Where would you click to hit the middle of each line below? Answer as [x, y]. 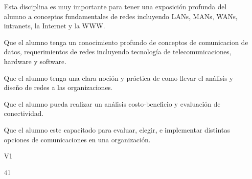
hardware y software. [35, 61]
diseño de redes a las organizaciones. [58, 87]
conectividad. [24, 113]
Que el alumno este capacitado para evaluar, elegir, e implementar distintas [117, 129]
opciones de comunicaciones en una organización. [77, 139]
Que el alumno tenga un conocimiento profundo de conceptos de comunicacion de [126, 42]
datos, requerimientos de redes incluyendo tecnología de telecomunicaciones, [118, 52]
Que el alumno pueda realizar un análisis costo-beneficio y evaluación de [112, 103]
